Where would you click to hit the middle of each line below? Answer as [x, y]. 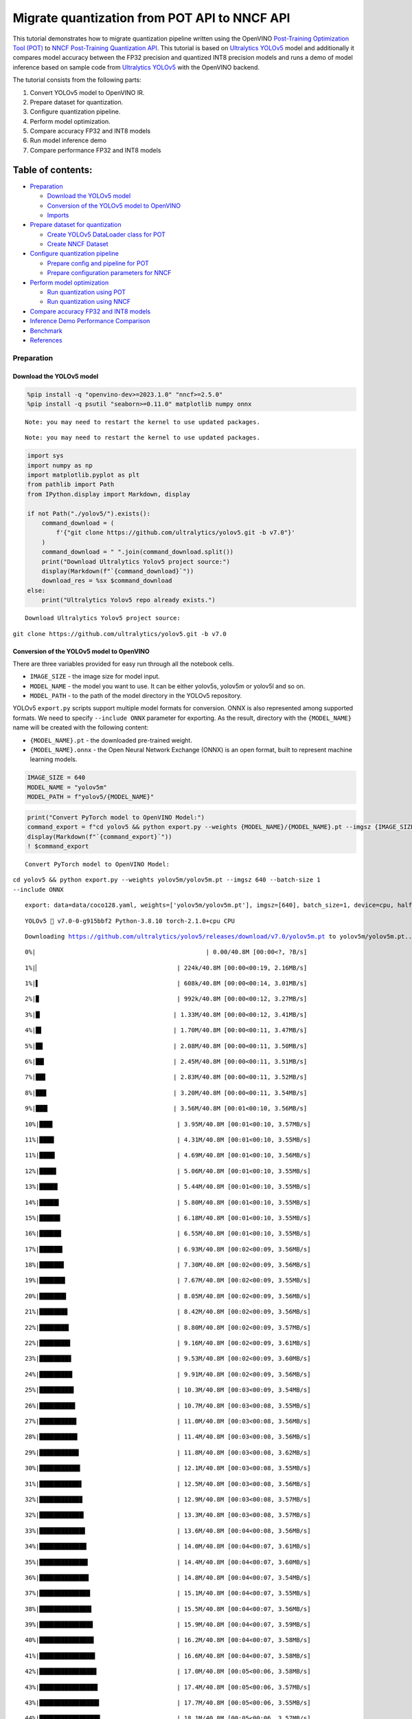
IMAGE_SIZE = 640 [56, 778]
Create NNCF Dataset [78, 244]
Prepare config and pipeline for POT [98, 263]
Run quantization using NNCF [89, 302]
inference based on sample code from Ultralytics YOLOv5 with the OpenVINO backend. [136, 67]
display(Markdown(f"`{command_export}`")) [100, 836]
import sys [45, 456]
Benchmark [46, 331]
